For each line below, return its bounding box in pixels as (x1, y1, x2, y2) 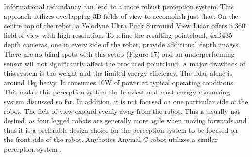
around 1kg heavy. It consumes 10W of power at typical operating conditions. (4, 77, 235, 87)
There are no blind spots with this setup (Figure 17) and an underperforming (4, 48, 235, 59)
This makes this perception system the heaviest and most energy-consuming (4, 87, 230, 97)
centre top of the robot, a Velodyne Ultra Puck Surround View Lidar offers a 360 (4, 20, 245, 31)
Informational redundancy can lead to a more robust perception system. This (4, 1, 234, 11)
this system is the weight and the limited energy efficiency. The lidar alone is (4, 68, 233, 78)
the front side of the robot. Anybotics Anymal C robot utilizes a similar (4, 134, 218, 144)
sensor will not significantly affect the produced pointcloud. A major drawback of (4, 58, 246, 68)
